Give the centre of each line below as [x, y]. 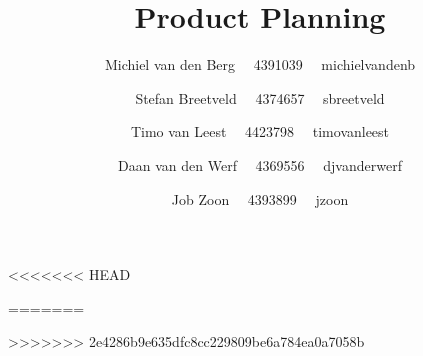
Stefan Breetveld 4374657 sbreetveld [260, 97]
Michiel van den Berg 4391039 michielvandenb [260, 64]
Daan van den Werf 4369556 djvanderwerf [260, 164]
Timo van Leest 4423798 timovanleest [260, 131]
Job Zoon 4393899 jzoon [260, 198]
